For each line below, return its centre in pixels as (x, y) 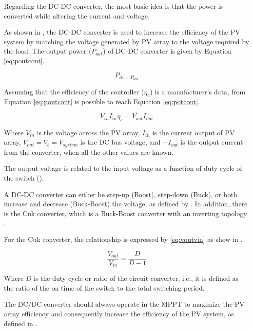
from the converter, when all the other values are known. (89, 152)
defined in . (21, 323)
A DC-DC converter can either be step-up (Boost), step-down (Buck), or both (121, 194)
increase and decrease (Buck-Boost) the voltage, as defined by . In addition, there (126, 204)
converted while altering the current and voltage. (77, 15)
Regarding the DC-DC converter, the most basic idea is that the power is (113, 6)
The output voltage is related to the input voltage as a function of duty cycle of (123, 168)
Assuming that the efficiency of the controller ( (74, 91)
